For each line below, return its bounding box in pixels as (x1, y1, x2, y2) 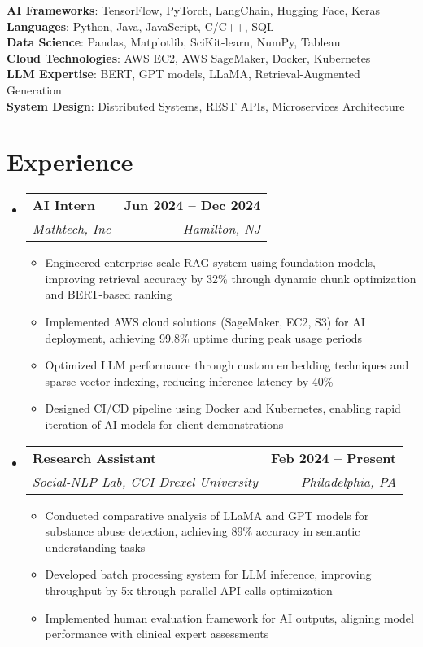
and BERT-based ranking (45, 286, 172, 303)
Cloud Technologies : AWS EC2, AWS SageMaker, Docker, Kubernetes (7, 49, 371, 66)
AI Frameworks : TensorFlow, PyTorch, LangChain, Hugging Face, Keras (7, 2, 381, 18)
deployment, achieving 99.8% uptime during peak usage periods (45, 329, 363, 346)
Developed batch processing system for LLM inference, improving (45, 566, 372, 583)
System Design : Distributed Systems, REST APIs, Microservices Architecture (7, 97, 405, 114)
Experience (7, 145, 133, 178)
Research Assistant (32, 448, 157, 467)
